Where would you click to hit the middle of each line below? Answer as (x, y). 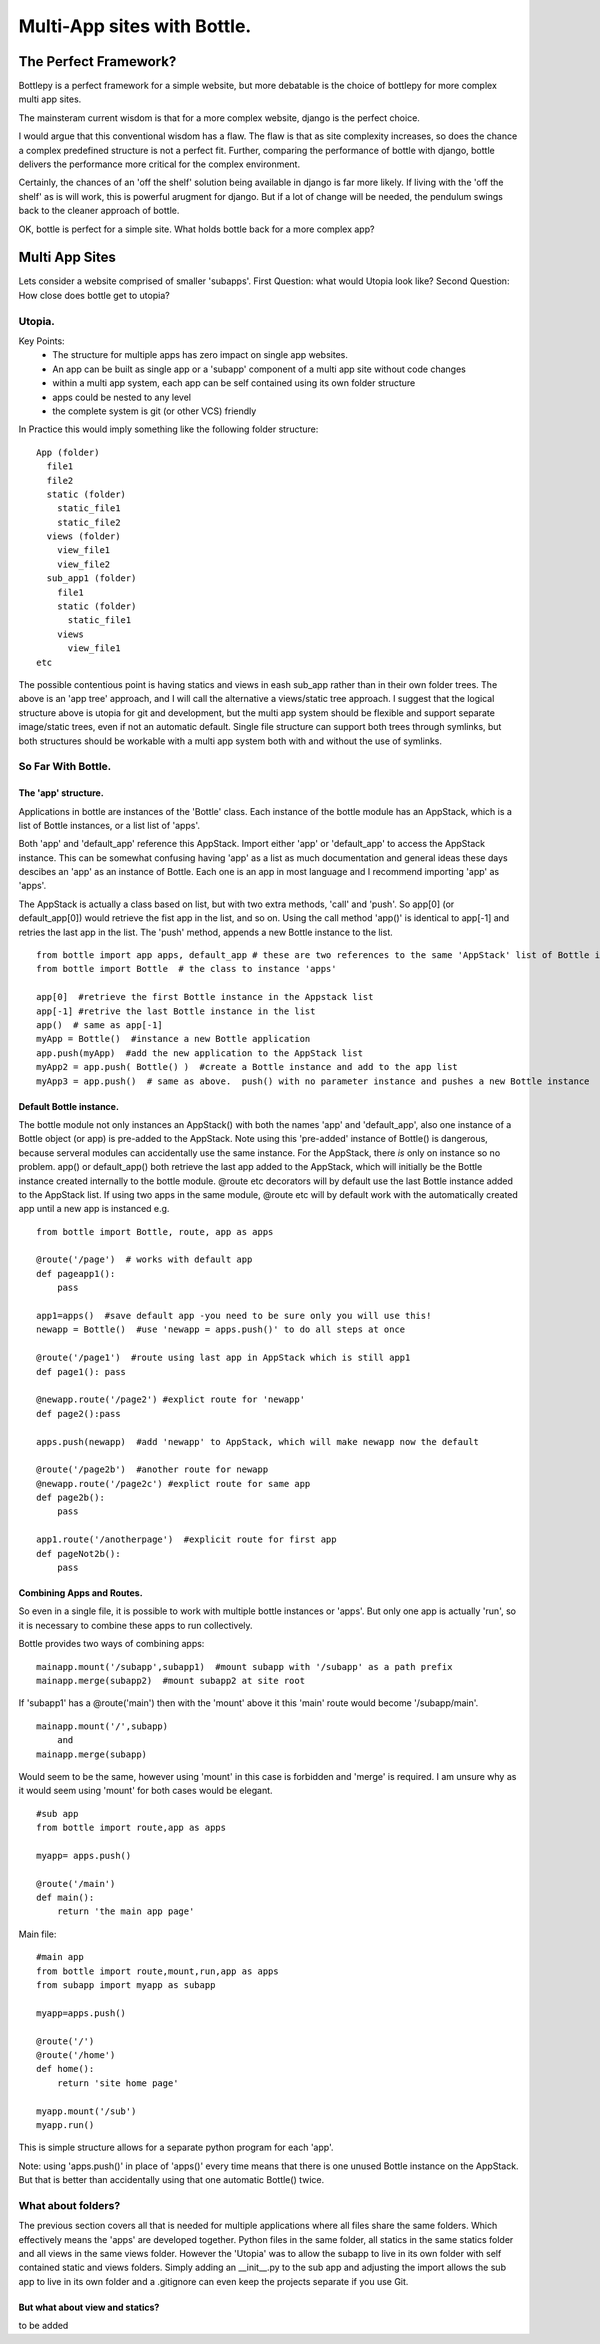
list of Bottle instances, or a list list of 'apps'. (109, 825)
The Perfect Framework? (97, 61)
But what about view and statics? (89, 2307)
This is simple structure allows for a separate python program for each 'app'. (176, 2147)
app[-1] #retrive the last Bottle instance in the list (176, 1011)
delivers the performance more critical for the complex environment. (159, 164)
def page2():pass (78, 1413)
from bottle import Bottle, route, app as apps (155, 1231)
